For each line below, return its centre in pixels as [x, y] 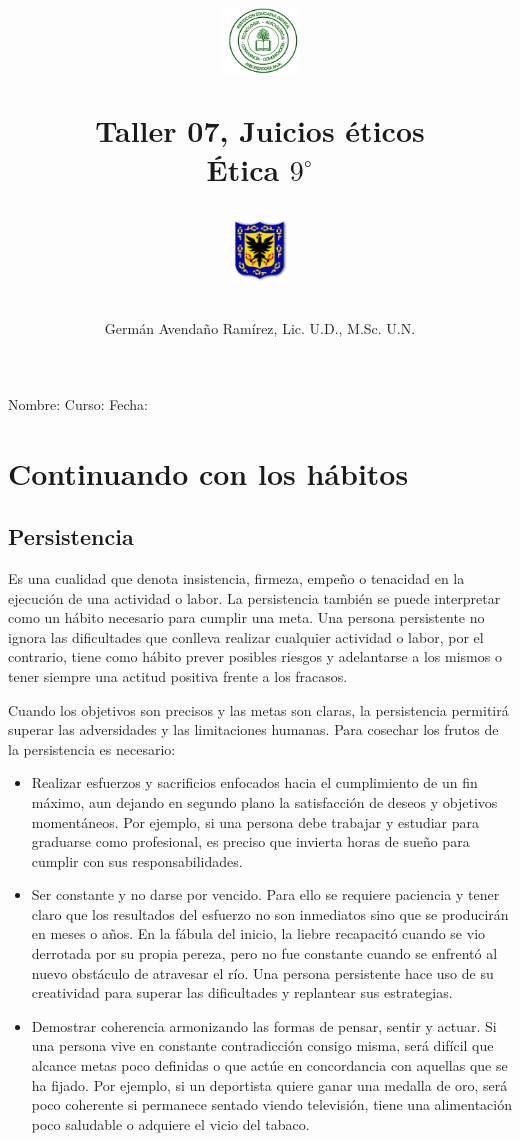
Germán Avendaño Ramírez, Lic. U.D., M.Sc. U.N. [260, 328]
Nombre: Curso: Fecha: [78, 403]
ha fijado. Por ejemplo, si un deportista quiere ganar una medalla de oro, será [269, 1084]
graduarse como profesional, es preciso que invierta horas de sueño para [250, 841]
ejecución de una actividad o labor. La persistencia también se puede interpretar [254, 597]
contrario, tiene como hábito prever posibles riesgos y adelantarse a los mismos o [255, 656]
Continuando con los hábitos [208, 472]
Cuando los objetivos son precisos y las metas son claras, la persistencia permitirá [258, 709]
